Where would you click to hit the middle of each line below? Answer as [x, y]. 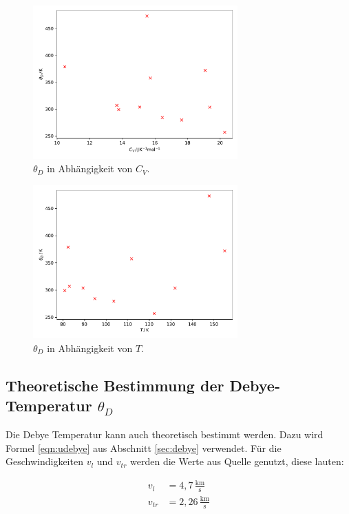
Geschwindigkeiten [44, 461]
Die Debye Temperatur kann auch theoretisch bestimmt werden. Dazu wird [165, 434]
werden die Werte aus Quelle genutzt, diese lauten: [237, 461]
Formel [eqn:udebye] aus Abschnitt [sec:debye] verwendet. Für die [144, 448]
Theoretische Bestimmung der [115, 385]
